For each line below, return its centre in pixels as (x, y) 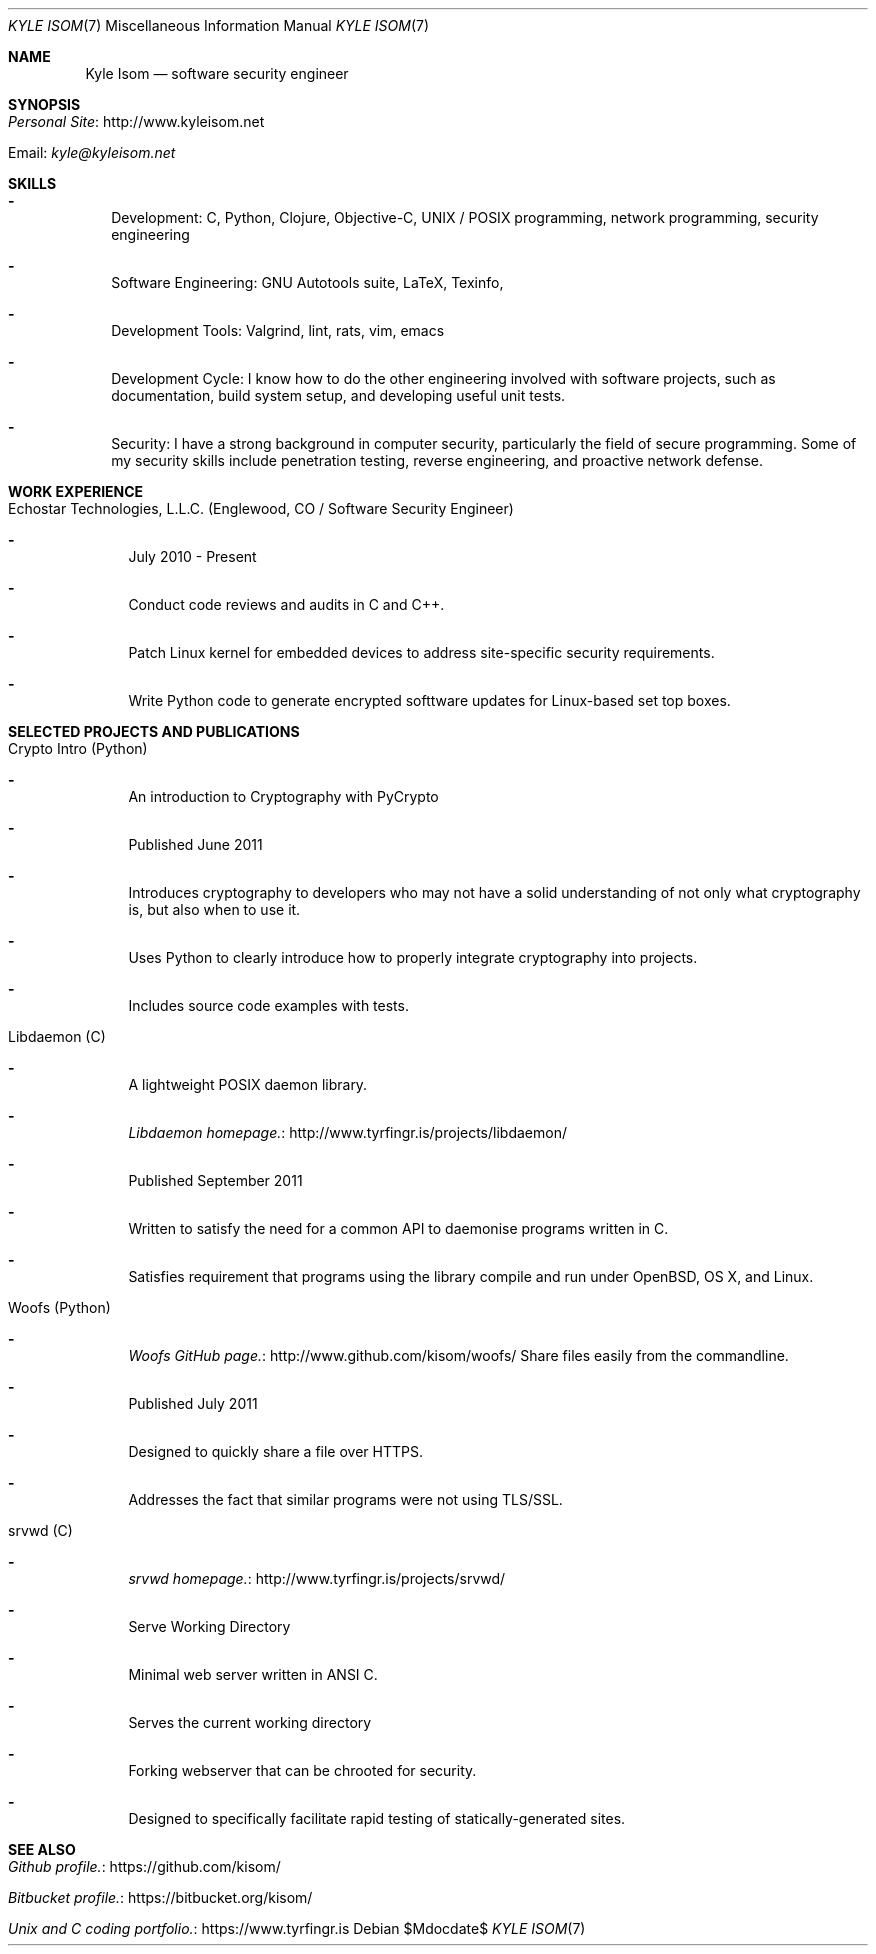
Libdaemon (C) (57, 1036)
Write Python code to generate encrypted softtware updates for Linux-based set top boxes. (429, 700)
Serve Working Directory (209, 1626)
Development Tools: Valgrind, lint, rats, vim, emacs (278, 330)
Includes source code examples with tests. (268, 1005)
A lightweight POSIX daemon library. (248, 1084)
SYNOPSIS (44, 104)
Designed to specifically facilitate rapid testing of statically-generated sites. (377, 1818)
